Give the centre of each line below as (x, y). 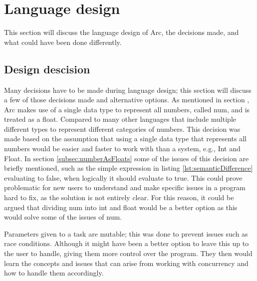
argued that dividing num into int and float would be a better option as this (121, 207)
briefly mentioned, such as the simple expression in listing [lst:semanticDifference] (128, 168)
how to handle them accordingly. (54, 273)
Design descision (47, 69)
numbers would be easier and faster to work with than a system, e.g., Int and (122, 148)
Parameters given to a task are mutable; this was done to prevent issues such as (126, 233)
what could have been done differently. (63, 42)
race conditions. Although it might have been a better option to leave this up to (127, 243)
